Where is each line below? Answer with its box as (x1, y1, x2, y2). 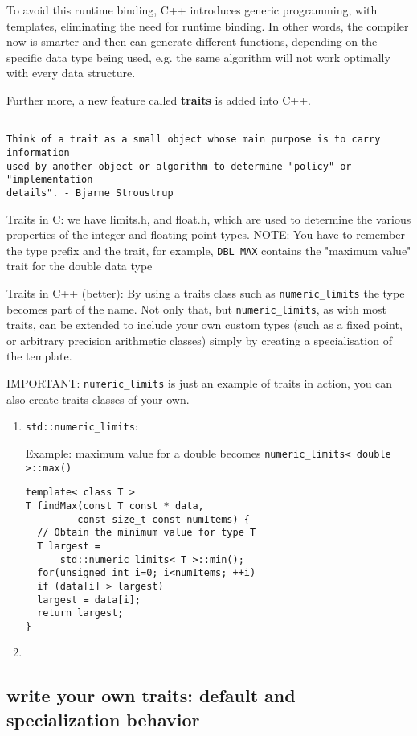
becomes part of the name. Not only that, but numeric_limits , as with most (6, 300, 387, 317)
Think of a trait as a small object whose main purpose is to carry (6, 134, 381, 146)
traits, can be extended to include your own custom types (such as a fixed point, (6, 316, 403, 333)
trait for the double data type (6, 257, 153, 274)
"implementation (6, 174, 93, 186)
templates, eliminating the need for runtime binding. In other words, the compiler (6, 17, 409, 34)
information (6, 146, 70, 158)
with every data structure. (6, 64, 136, 81)
